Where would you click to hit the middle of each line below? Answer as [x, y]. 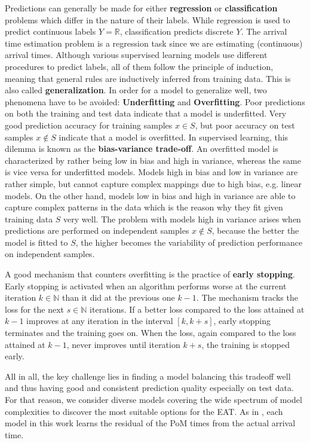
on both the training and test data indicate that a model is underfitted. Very [146, 113]
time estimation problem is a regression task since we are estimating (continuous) [154, 43]
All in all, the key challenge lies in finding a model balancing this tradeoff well [148, 376]
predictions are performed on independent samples [97, 230]
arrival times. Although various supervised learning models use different [136, 55]
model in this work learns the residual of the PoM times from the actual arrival [150, 423]
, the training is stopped [246, 344]
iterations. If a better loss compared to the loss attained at [197, 309]
